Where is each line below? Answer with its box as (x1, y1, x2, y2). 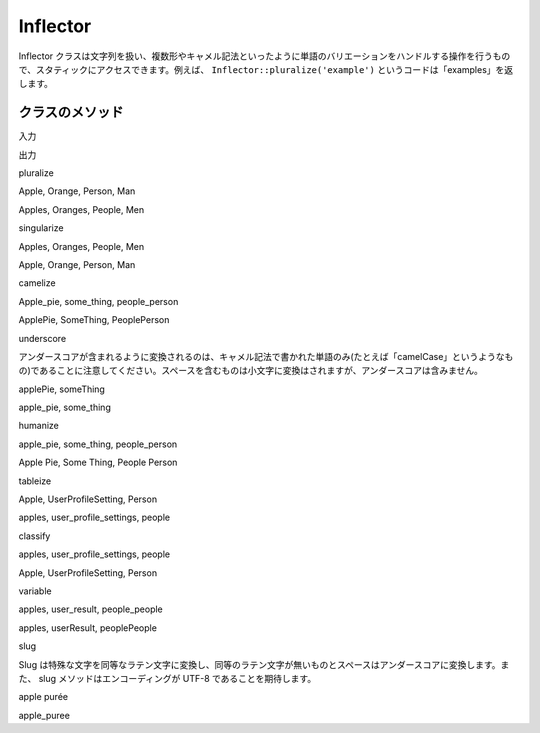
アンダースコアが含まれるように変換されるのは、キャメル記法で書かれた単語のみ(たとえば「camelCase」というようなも (18, 350, 514, 362)
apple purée (18, 691, 69, 703)
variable (18, 585, 52, 597)
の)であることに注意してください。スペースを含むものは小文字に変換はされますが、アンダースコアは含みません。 (18, 365, 484, 377)
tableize (18, 475, 52, 487)
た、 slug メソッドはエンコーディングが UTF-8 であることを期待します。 (18, 672, 317, 684)
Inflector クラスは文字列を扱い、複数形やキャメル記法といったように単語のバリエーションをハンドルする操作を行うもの (18, 50, 511, 62)
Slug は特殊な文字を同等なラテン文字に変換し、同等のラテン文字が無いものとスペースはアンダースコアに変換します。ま (18, 658, 510, 670)
